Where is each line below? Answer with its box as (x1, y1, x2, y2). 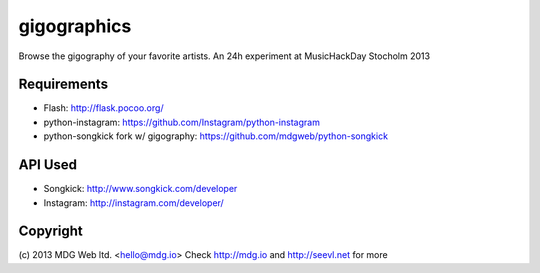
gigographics (18, 15, 132, 37)
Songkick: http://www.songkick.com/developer (43, 183, 238, 195)
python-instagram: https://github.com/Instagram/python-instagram (43, 116, 320, 128)
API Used (18, 156, 78, 174)
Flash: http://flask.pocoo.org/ (43, 102, 164, 114)
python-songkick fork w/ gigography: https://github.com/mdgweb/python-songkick (43, 130, 389, 142)
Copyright (18, 223, 84, 240)
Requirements (18, 76, 109, 93)
